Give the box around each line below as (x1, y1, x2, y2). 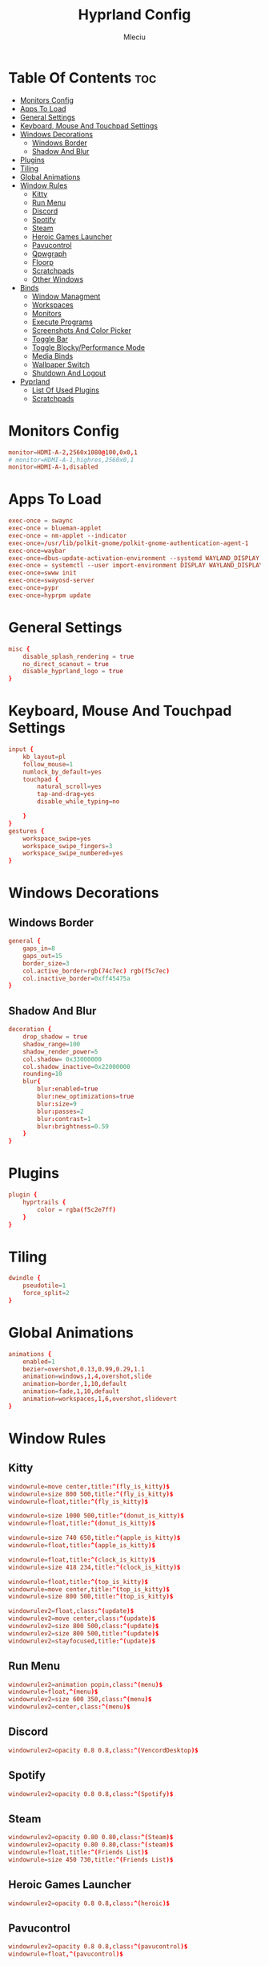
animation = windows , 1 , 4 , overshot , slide (22, 1372, 152, 1381)
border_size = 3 (22, 959, 70, 968)
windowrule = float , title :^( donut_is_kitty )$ (8, 1519, 156, 1528)
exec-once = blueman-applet (8, 524, 102, 533)
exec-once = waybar (8, 546, 66, 554)
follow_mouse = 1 (22, 760, 74, 768)
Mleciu (123, 32, 146, 42)
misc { (8, 644, 30, 653)
